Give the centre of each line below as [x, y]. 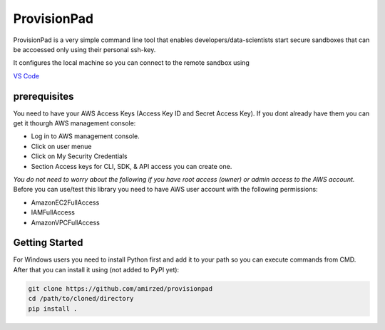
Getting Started [48, 243]
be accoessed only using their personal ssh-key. [84, 49]
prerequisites [43, 96]
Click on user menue [61, 146]
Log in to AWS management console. [86, 136]
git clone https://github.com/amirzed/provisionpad [120, 288]
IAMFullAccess [53, 212]
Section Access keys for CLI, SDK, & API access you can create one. [132, 166]
